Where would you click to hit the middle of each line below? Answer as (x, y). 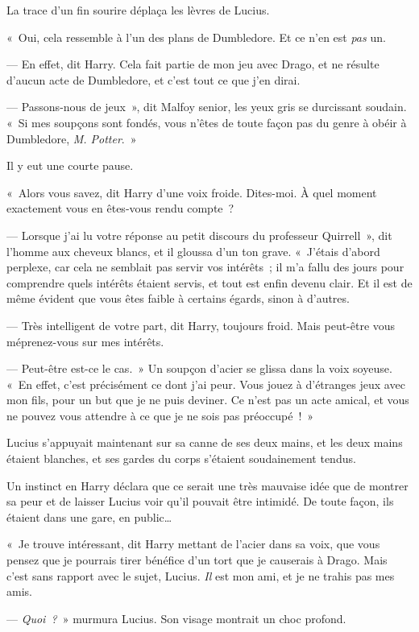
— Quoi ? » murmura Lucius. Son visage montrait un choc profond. (176, 618)
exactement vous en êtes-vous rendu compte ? (120, 208)
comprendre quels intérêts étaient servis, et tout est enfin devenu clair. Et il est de (209, 282)
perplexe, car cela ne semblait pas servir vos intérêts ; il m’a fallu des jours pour (205, 267)
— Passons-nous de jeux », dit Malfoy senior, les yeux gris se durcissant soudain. (207, 107)
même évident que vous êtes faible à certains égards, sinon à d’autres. (178, 298)
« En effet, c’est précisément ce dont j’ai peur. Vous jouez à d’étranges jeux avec (206, 384)
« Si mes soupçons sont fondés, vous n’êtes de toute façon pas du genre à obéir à (207, 122)
